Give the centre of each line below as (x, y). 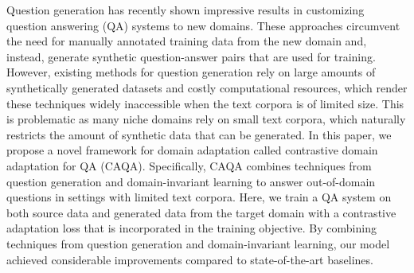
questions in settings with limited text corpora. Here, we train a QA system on (199, 197)
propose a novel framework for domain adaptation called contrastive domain (192, 150)
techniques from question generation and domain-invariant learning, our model (198, 243)
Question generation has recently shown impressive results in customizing (186, 10)
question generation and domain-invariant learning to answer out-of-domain (191, 181)
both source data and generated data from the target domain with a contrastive (201, 212)
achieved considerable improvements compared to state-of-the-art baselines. (190, 259)
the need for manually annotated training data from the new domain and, (187, 41)
